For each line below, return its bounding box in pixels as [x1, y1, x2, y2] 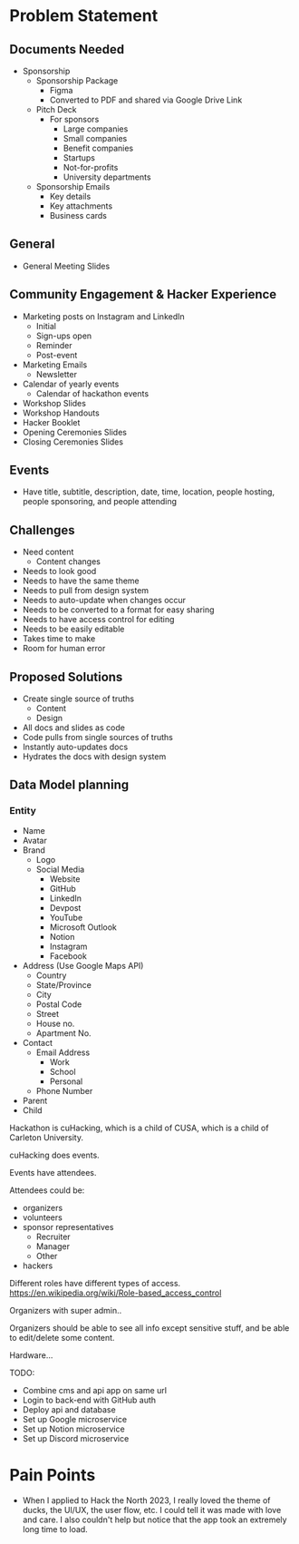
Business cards [49, 210, 107, 220]
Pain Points [9, 1464, 96, 1485]
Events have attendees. [9, 1167, 97, 1178]
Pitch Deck [35, 104, 77, 114]
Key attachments [49, 200, 113, 211]
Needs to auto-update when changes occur [22, 595, 187, 606]
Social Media [35, 864, 85, 875]
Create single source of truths [22, 693, 134, 704]
